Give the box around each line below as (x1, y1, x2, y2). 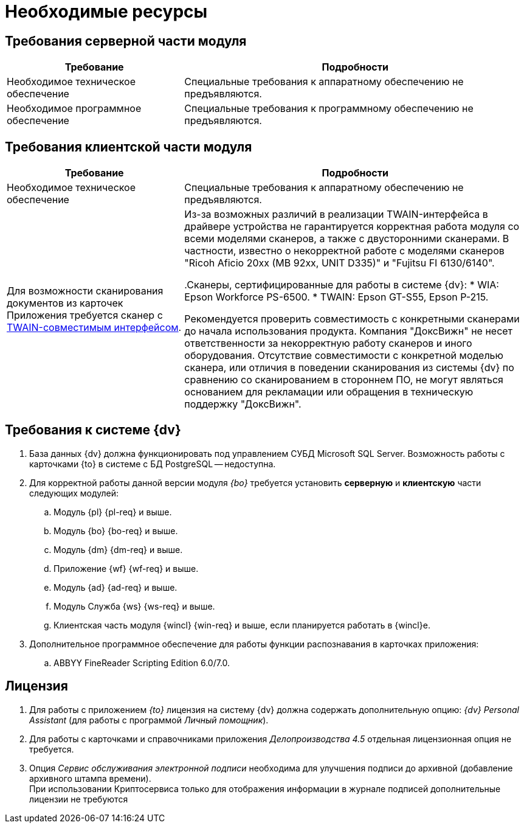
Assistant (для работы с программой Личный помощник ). (29, 714, 269, 725)
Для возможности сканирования (7, 285, 164, 297)
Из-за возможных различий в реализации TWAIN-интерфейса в (184, 208, 488, 221)
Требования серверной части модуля (5, 33, 247, 49)
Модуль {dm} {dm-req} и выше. (53, 544, 183, 555)
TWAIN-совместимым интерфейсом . (7, 321, 182, 334)
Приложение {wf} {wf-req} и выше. (53, 563, 199, 574)
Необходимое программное (7, 102, 142, 115)
